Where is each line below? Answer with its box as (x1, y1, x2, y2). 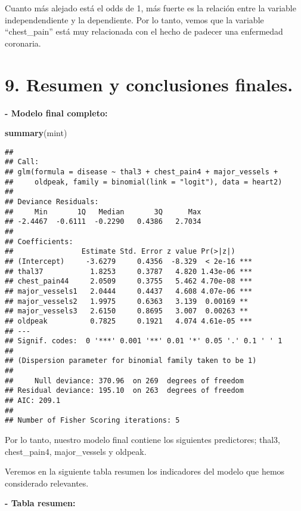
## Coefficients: (5, 237, 73, 246)
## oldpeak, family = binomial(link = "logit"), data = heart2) (5, 177, 283, 186)
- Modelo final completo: (5, 106, 108, 119)
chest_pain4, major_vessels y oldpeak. (5, 445, 147, 457)
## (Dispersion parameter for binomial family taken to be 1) (5, 356, 257, 365)
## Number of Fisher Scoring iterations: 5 (5, 416, 180, 425)
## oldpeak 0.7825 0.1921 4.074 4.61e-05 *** (5, 316, 253, 325)
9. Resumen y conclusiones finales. (5, 72, 293, 96)
